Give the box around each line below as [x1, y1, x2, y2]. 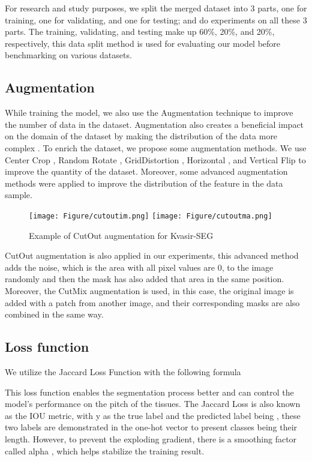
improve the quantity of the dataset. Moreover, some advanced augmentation [5, 165, 288, 178]
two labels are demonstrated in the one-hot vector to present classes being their [5, 421, 298, 433]
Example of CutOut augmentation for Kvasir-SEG [29, 229, 214, 241]
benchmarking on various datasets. [5, 49, 132, 61]
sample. [5, 188, 32, 201]
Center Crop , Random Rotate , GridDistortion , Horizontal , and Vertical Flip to [5, 153, 306, 166]
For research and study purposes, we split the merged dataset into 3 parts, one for [5, 2, 307, 14]
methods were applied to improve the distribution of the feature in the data [5, 176, 283, 189]
